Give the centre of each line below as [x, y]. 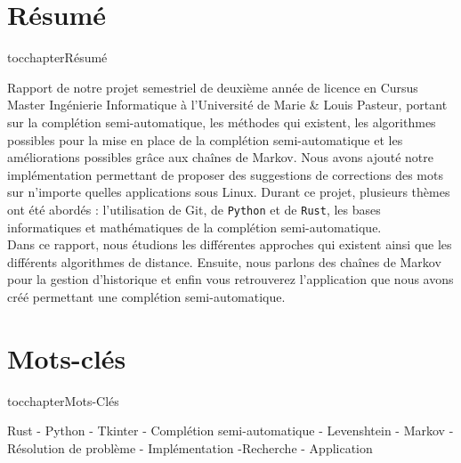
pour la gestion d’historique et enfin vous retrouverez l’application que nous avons [230, 279]
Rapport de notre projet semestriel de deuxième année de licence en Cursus [213, 87]
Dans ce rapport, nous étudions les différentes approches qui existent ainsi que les [230, 244]
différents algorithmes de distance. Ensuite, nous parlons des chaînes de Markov [224, 261]
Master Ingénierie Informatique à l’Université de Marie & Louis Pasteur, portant [227, 105]
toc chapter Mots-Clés [63, 400]
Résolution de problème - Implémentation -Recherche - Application [190, 447]
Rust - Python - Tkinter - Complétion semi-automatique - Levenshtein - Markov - [230, 431]
